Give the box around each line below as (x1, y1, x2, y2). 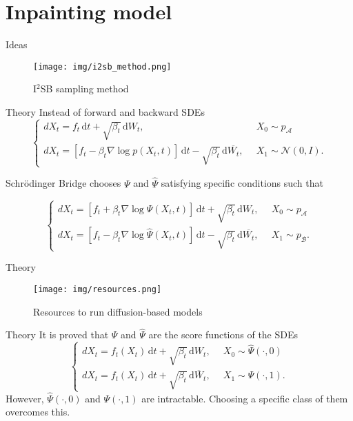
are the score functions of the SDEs (148, 327, 299, 342)
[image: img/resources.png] (33, 284, 162, 294)
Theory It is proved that (6, 327, 109, 342)
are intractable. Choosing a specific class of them (141, 391, 348, 405)
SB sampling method (40, 81, 129, 96)
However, (6, 391, 44, 405)
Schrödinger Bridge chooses (6, 176, 121, 190)
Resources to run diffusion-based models (33, 304, 203, 318)
